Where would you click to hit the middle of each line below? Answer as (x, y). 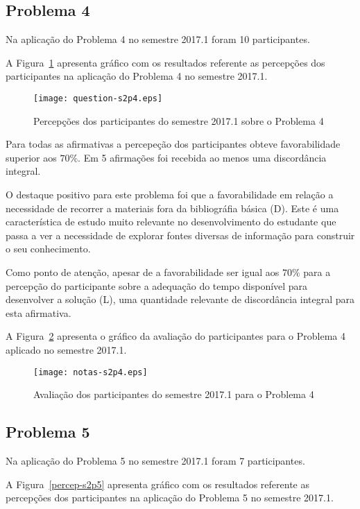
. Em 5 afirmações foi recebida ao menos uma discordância (202, 157)
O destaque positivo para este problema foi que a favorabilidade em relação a (170, 195)
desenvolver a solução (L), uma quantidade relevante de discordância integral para (180, 299)
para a (317, 271)
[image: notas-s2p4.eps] (91, 372)
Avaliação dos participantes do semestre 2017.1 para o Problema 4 (174, 394)
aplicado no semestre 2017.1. (66, 349)
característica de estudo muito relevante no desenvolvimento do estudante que (171, 222)
